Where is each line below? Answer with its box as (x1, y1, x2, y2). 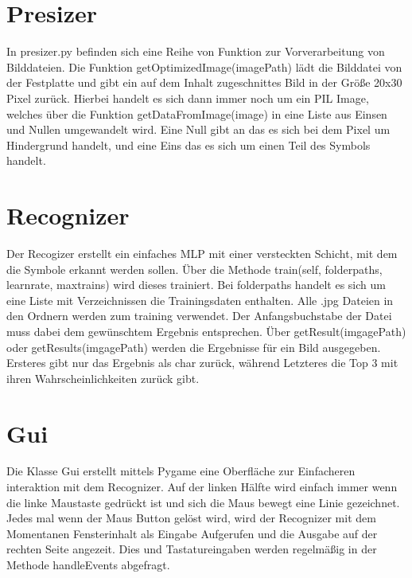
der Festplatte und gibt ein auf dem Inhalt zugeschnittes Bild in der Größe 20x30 (6, 74, 402, 91)
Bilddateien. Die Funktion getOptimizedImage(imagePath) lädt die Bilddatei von (6, 58, 402, 75)
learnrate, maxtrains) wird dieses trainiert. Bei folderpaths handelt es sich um (6, 276, 386, 293)
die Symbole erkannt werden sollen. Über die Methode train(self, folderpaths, (6, 260, 383, 277)
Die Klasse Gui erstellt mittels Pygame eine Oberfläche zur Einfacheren (6, 463, 356, 479)
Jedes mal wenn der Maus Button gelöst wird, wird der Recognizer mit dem (6, 510, 376, 526)
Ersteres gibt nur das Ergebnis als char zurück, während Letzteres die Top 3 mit (6, 354, 398, 371)
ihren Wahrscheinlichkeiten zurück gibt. (6, 369, 200, 386)
